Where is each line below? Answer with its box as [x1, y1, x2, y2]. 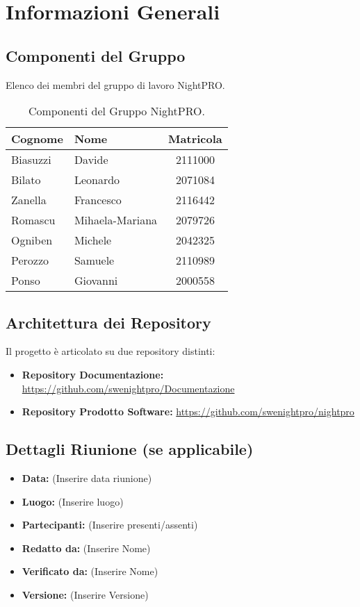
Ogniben [11, 232, 53, 249]
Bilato [11, 172, 41, 188]
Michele [74, 232, 112, 249]
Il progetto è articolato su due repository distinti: [6, 344, 215, 358]
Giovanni [74, 272, 118, 289]
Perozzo [11, 252, 49, 269]
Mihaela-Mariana [74, 212, 158, 228]
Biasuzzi [11, 151, 51, 168]
